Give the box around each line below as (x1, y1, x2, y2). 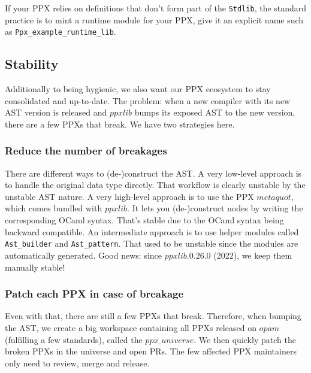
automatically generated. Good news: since (5, 248, 162, 261)
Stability (5, 54, 59, 73)
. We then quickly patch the (194, 333, 296, 345)
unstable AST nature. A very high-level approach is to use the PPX (5, 190, 254, 202)
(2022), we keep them (213, 248, 292, 261)
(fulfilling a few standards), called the (5, 333, 143, 345)
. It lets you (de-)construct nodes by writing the (127, 202, 303, 214)
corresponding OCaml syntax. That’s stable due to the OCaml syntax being (5, 214, 284, 226)
